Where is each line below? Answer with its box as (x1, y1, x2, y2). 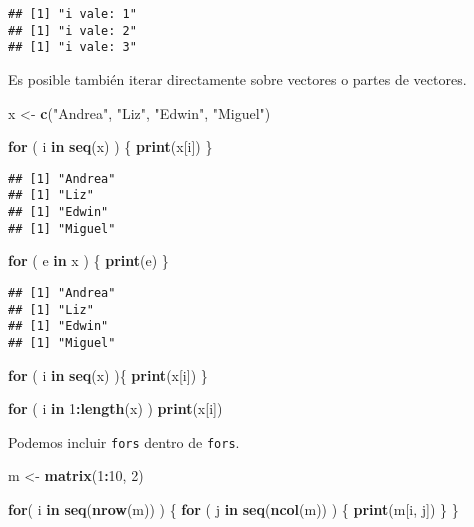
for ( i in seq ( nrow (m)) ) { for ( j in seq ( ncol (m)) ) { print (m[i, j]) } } (8, 499, 459, 520)
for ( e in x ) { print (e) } (8, 250, 169, 271)
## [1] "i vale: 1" (8, 7, 137, 21)
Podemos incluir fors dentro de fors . (8, 431, 240, 452)
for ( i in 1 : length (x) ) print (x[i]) (8, 398, 223, 419)
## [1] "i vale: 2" (8, 23, 137, 38)
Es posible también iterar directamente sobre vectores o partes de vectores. (8, 68, 467, 89)
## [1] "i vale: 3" (8, 40, 137, 55)
